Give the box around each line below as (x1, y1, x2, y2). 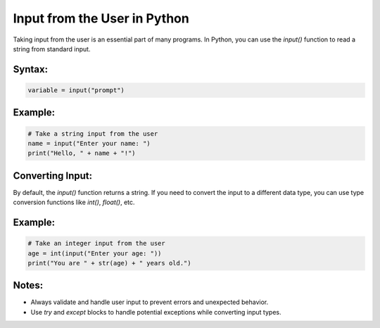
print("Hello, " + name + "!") (27, 149, 137, 158)
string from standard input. (13, 44, 91, 53)
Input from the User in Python (13, 11, 189, 26)
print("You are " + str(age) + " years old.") (27, 259, 191, 267)
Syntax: (13, 63, 49, 75)
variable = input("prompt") (27, 86, 125, 94)
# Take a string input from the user (27, 130, 158, 137)
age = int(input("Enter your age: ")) (27, 249, 162, 257)
